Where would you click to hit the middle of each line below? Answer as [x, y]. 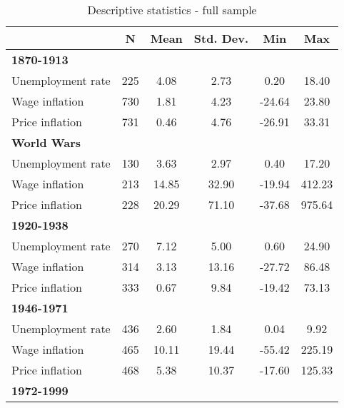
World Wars [46, 142]
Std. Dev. [221, 38]
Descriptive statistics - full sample [172, 10]
